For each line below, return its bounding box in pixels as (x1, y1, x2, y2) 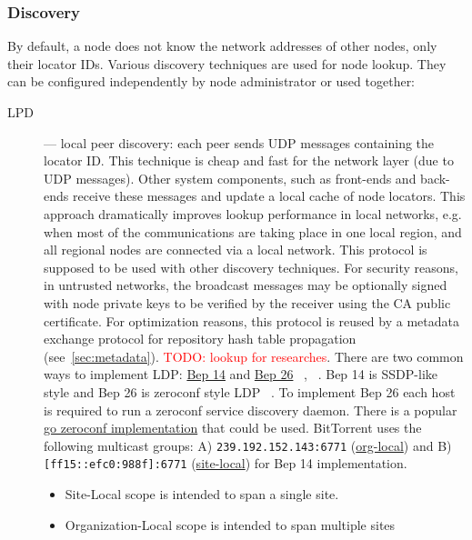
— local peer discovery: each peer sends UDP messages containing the (44, 133, 435, 152)
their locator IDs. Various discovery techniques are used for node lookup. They (7, 54, 447, 73)
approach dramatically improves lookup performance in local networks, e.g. (44, 204, 462, 223)
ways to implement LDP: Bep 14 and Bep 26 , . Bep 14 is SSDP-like (44, 365, 437, 384)
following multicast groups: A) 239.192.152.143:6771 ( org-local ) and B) (44, 435, 452, 455)
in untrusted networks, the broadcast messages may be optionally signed (44, 275, 447, 295)
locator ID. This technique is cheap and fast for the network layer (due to (44, 151, 454, 170)
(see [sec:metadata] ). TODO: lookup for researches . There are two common (44, 346, 464, 365)
